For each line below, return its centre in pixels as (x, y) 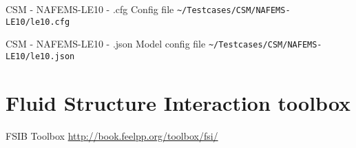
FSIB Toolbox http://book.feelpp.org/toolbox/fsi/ (112, 135)
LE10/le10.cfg (38, 22)
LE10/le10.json (40, 56)
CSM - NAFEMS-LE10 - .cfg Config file (90, 9)
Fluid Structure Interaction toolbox (178, 102)
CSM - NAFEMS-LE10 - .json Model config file (106, 44)
